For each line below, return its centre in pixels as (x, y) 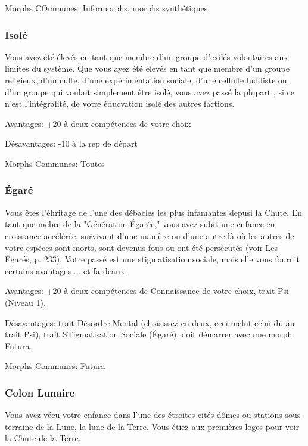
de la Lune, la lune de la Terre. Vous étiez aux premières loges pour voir (168, 426)
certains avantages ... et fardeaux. (66, 270)
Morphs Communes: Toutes (55, 163)
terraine (19, 426)
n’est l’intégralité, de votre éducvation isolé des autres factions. (120, 103)
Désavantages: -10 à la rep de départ (71, 143)
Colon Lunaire (40, 392)
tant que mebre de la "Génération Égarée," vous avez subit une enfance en (140, 224)
